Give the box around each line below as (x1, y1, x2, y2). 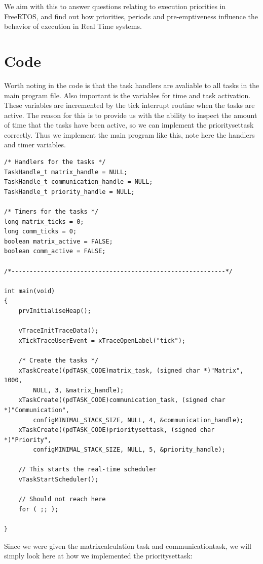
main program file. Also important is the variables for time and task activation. (4, 90, 251, 100)
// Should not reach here (18, 496, 106, 503)
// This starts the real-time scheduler (18, 466, 157, 473)
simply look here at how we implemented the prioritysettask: (4, 550, 193, 561)
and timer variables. (4, 139, 66, 150)
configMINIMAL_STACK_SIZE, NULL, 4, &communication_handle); (33, 416, 244, 424)
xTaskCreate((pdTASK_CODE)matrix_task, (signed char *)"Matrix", (18, 367, 244, 374)
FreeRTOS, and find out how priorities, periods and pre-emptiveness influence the (4, 11, 258, 21)
